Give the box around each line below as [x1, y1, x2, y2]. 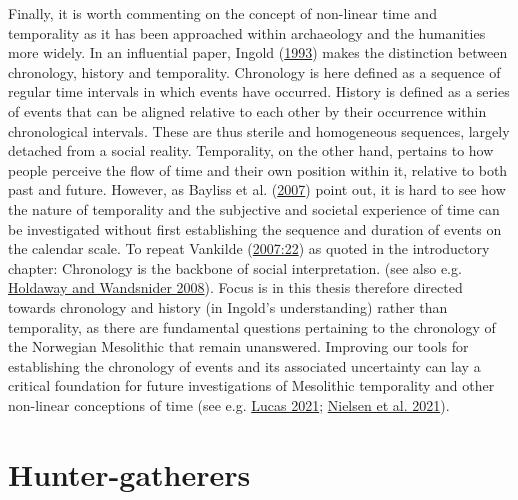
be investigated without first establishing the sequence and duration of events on [8, 218, 502, 239]
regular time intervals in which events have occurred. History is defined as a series [8, 81, 510, 102]
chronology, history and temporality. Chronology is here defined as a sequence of [8, 61, 501, 82]
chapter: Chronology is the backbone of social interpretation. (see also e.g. [8, 257, 462, 278]
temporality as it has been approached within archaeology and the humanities [8, 22, 486, 43]
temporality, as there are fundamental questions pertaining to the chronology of [8, 316, 496, 337]
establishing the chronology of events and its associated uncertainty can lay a [8, 355, 481, 376]
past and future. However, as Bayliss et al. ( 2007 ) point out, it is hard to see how [8, 179, 506, 200]
